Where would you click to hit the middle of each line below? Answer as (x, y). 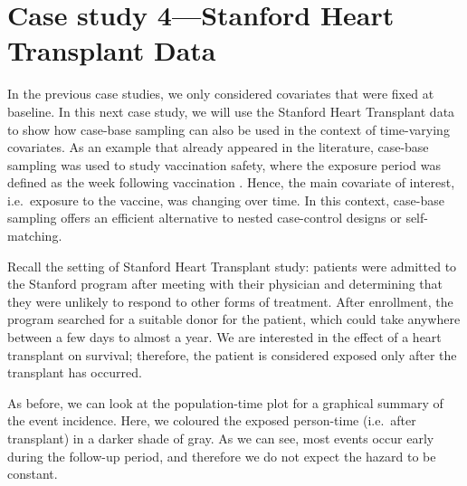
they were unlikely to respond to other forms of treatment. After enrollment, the (230, 301)
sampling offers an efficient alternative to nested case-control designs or (205, 218)
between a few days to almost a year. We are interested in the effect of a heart (224, 337)
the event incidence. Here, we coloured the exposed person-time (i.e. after (212, 420)
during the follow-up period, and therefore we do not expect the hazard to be (222, 456)
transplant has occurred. (75, 372)
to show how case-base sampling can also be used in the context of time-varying (229, 129)
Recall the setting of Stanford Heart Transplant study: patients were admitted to (232, 266)
